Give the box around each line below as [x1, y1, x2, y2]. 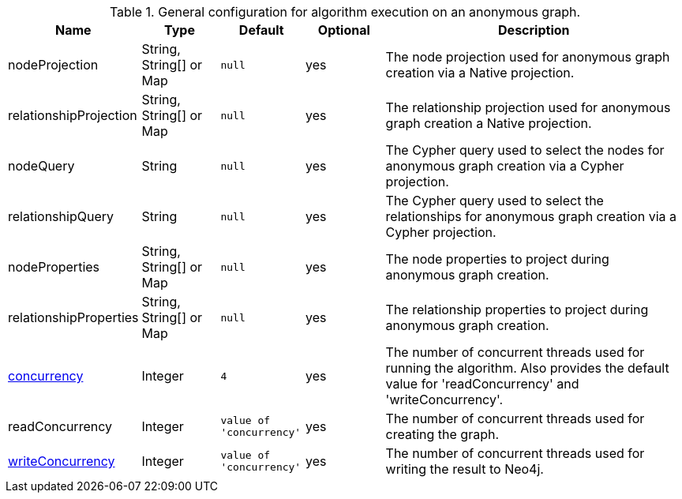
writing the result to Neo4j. [385, 461, 544, 477]
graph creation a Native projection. [385, 115, 592, 131]
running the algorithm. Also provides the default [385, 360, 669, 376]
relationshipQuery [8, 208, 114, 224]
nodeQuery [8, 158, 75, 174]
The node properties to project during [385, 251, 609, 267]
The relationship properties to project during [385, 302, 649, 317]
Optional [317, 22, 370, 38]
